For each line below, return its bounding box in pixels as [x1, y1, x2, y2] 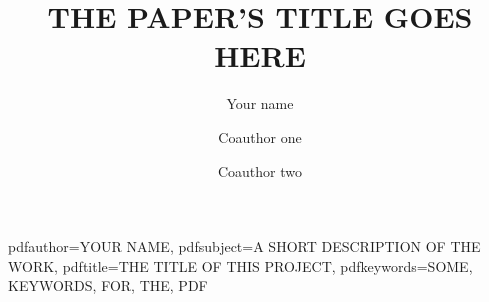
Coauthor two [217, 160, 303, 181]
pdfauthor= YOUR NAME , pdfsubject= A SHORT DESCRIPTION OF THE [8, 236, 481, 257]
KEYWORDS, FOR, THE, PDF [8, 275, 208, 296]
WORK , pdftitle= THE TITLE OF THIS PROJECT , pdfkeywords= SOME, [8, 255, 473, 276]
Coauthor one [218, 126, 302, 147]
